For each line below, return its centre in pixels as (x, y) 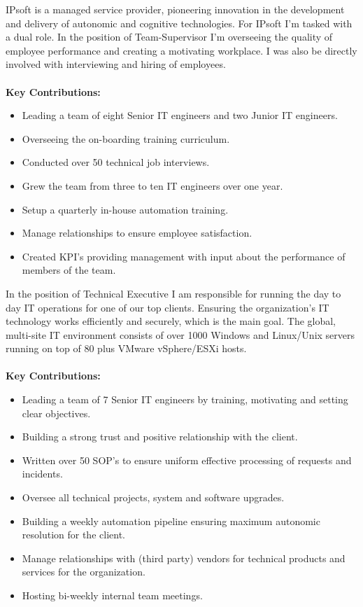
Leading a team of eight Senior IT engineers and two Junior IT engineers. (180, 115)
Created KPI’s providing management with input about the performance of (184, 256)
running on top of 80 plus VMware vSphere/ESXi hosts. (126, 348)
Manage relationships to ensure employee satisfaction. (137, 233)
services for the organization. (84, 572)
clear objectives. (56, 413)
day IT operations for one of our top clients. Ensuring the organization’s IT (168, 307)
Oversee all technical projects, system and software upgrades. (153, 497)
